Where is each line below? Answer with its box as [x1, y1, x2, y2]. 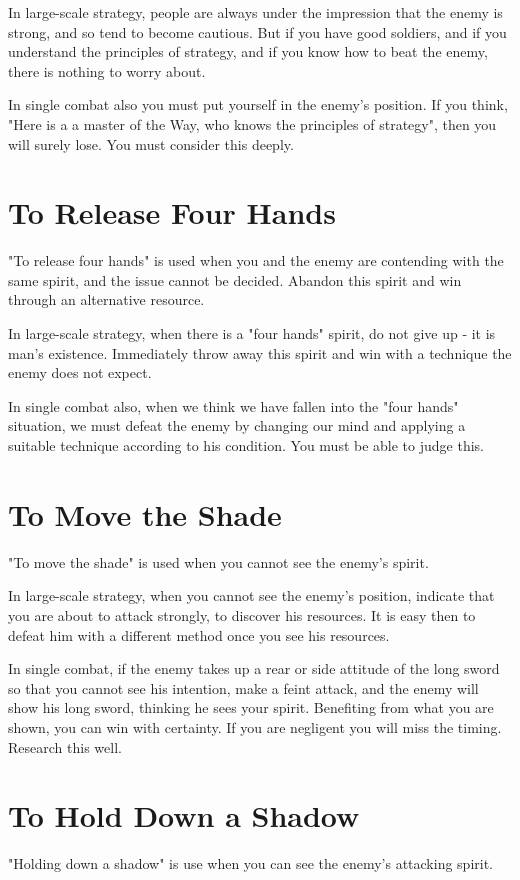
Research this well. [8, 736, 122, 757]
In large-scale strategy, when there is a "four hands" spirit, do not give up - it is [8, 323, 496, 344]
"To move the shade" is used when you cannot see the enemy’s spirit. [8, 551, 429, 572]
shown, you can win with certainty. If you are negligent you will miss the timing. [8, 716, 502, 737]
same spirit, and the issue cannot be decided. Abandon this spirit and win [8, 269, 462, 290]
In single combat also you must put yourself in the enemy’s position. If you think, [8, 94, 508, 115]
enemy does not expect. [8, 362, 152, 383]
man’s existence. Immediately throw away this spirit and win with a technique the [8, 342, 512, 363]
